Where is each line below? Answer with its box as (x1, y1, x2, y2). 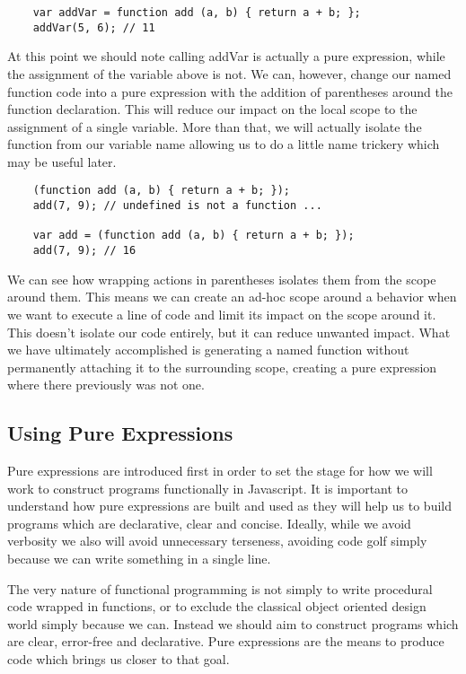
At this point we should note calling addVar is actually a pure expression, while (7, 47, 445, 66)
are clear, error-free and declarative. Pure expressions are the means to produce (7, 632, 444, 651)
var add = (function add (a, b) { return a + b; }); (32, 229, 355, 242)
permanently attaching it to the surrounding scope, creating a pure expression (7, 357, 437, 376)
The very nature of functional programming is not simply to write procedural (7, 579, 433, 598)
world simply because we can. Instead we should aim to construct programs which (7, 614, 459, 633)
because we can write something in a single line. (7, 549, 271, 568)
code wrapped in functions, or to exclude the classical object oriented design (7, 597, 426, 616)
